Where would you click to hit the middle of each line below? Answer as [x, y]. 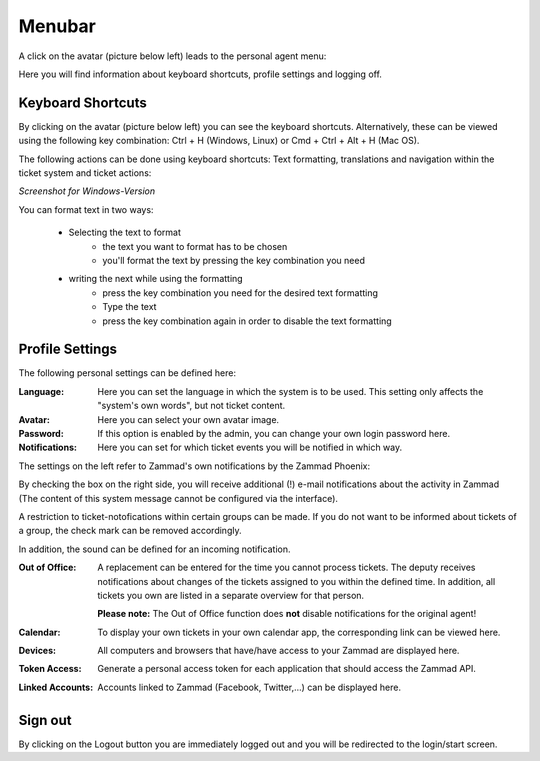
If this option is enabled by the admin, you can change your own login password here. [273, 433]
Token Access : [50, 669]
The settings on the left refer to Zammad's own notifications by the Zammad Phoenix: [194, 466]
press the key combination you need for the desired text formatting [240, 292]
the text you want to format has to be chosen [195, 246]
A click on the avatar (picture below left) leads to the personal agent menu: [172, 56]
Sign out [45, 720]
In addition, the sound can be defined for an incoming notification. [154, 549]
